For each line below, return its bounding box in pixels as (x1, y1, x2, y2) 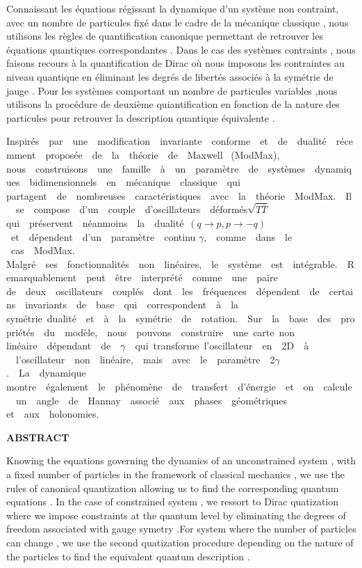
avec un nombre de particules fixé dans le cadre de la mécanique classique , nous (6, 15, 349, 29)
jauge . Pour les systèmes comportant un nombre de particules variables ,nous (6, 83, 338, 97)
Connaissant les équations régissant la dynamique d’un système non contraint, (6, 1, 339, 15)
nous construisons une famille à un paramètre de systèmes (6, 161, 305, 175)
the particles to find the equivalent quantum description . (6, 549, 250, 563)
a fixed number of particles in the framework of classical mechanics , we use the (6, 467, 345, 481)
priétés (6, 324, 35, 339)
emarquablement (6, 270, 77, 285)
